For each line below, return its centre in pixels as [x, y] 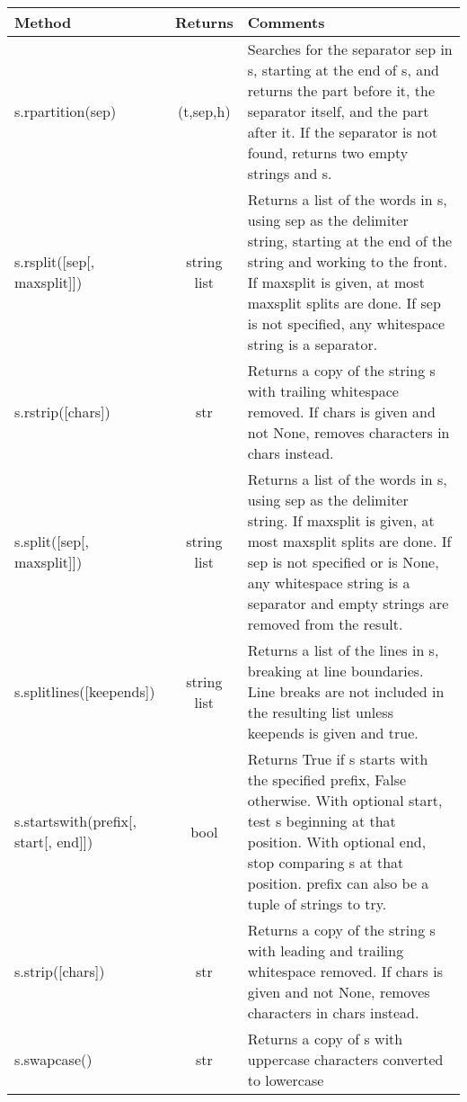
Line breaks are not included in [346, 691]
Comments [286, 22]
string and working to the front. [348, 261]
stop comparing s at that [326, 862]
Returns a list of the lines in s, [343, 650]
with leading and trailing [326, 950]
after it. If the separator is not [343, 132]
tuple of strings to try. [317, 904]
